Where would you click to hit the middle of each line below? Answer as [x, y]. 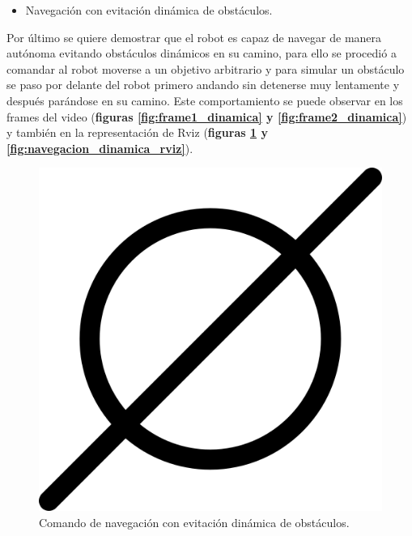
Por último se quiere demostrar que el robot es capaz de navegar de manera [194, 37]
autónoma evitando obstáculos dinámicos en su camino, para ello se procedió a [202, 53]
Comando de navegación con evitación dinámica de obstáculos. [194, 522]
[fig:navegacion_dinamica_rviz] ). [100, 148]
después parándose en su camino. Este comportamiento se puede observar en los [205, 100]
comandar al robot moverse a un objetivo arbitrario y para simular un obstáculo [206, 68]
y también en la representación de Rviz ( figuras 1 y [137, 132]
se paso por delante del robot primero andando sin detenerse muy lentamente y [203, 85]
